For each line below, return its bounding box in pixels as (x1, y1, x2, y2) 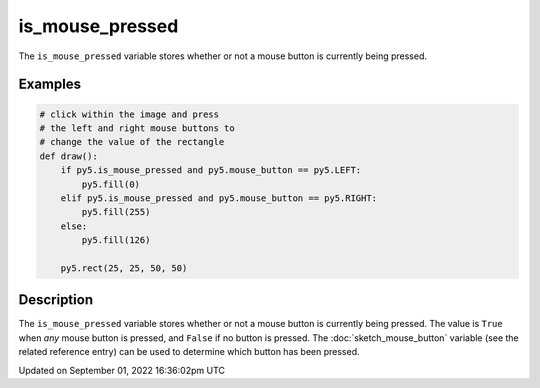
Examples (18, 76, 82, 93)
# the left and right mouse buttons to (39, 122, 235, 134)
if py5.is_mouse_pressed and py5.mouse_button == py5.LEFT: (60, 165, 362, 176)
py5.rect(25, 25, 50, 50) (60, 262, 188, 274)
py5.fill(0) (81, 178, 140, 190)
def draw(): (39, 150, 99, 162)
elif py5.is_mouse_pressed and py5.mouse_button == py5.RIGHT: (60, 192, 378, 204)
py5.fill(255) (81, 206, 151, 218)
